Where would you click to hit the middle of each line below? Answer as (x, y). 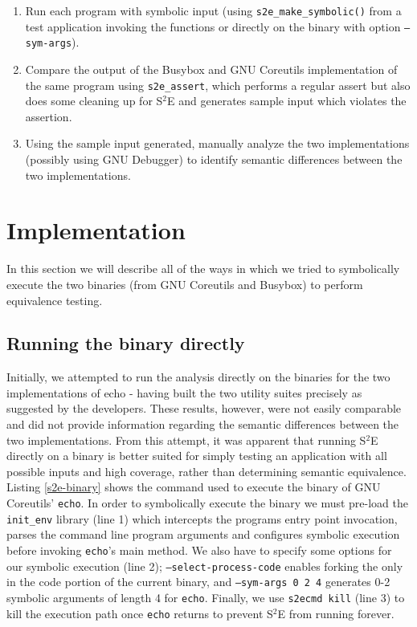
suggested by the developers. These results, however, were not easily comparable (204, 408)
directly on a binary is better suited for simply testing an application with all (197, 456)
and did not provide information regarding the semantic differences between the (203, 424)
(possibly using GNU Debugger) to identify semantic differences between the (214, 159)
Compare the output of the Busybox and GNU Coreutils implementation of (211, 69)
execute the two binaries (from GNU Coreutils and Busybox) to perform (185, 284)
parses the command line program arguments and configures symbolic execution (203, 534)
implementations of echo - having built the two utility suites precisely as (184, 392)
